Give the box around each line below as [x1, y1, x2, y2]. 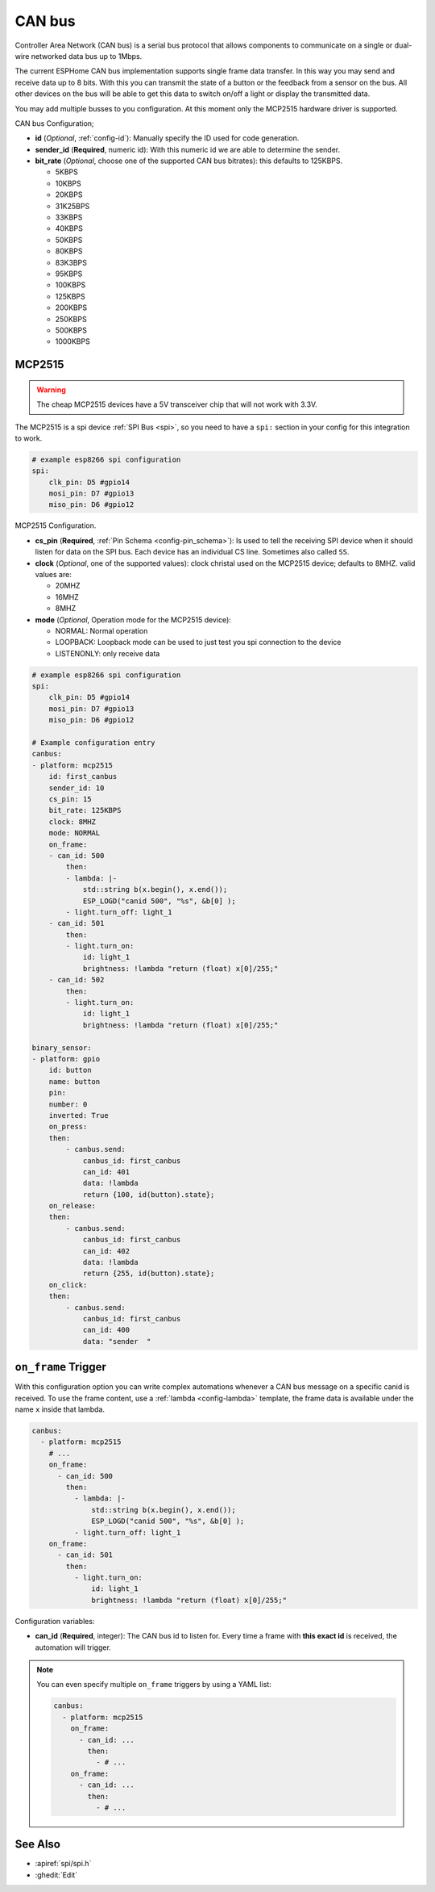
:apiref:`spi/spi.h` [35, 1859, 92, 1869]
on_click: [48, 1280, 88, 1289]
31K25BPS [55, 201, 90, 211]
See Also [14, 1837, 60, 1852]
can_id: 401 [82, 1167, 130, 1176]
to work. [14, 433, 43, 443]
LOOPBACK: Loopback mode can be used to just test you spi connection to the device [55, 638, 342, 647]
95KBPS [55, 269, 83, 278]
